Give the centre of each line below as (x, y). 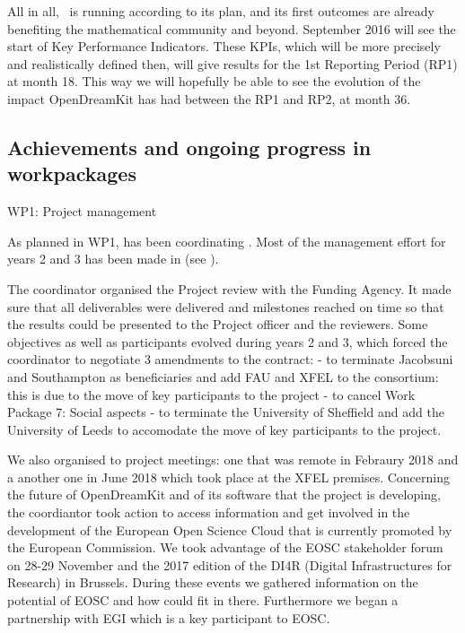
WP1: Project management (82, 211)
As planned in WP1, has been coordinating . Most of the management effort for (227, 241)
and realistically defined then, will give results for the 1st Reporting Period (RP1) (232, 63)
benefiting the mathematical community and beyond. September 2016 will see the (232, 28)
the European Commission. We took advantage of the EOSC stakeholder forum (225, 547)
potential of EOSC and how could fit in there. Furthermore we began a (203, 600)
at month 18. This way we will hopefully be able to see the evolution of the (214, 81)
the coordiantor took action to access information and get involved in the (209, 512)
